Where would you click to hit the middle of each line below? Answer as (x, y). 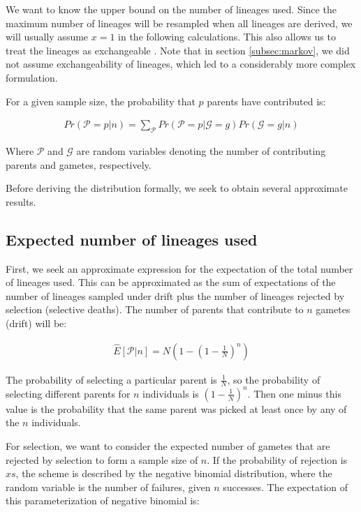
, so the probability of (274, 379)
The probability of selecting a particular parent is (111, 379)
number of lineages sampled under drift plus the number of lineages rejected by (175, 295)
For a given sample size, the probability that (101, 101)
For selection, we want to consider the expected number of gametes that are (168, 446)
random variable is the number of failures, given (108, 487)
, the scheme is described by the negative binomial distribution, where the (174, 473)
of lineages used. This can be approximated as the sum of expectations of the (171, 282)
